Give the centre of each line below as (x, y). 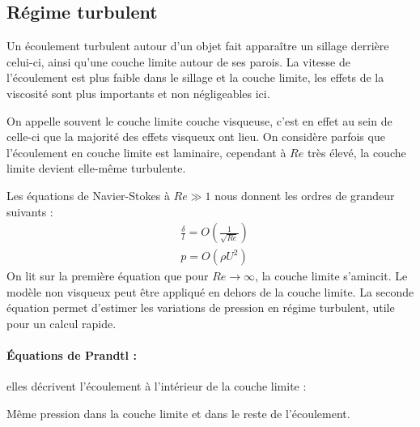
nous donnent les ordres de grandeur (305, 195)
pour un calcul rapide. (62, 323)
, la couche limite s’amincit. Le (331, 276)
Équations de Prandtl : (72, 355)
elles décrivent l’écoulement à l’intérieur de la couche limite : (157, 386)
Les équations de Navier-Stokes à (88, 195)
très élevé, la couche (356, 152)
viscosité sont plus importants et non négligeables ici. (138, 93)
